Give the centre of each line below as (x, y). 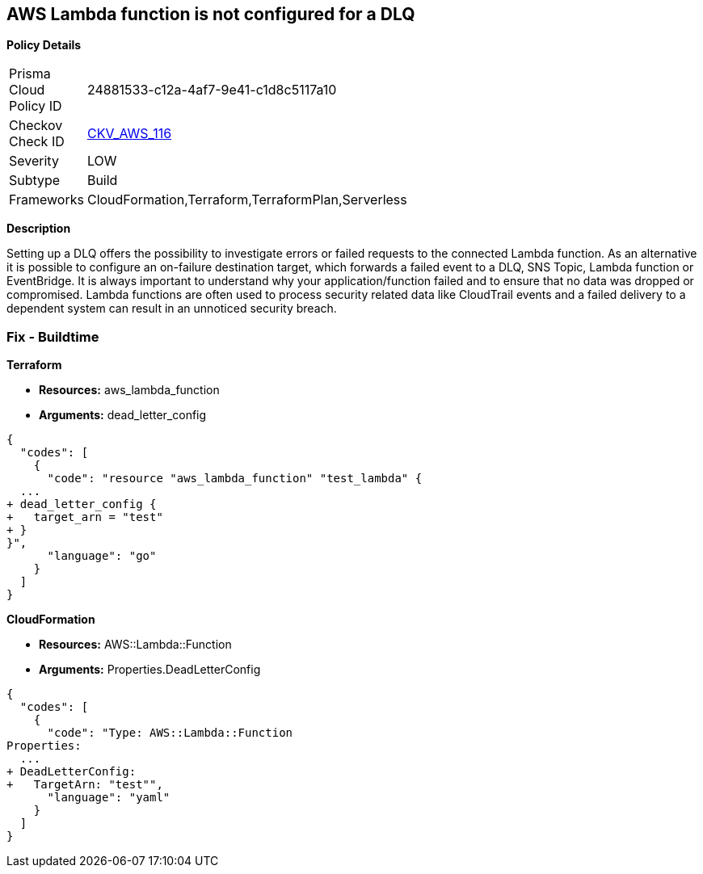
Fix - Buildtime (53, 336)
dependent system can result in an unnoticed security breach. (172, 309)
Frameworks (46, 200)
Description (39, 229)
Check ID (37, 142)
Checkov (36, 126)
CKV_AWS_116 (129, 134)
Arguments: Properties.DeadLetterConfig (150, 670)
